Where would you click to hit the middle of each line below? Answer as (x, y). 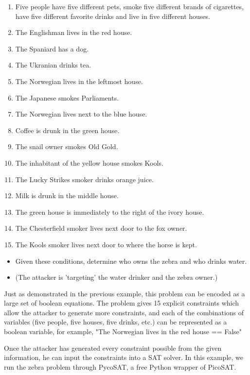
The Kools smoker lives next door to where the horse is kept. (106, 244)
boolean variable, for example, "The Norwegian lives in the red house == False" (123, 332)
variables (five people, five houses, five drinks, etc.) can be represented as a (116, 322)
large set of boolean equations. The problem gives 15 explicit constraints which (122, 303)
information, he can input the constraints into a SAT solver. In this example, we (124, 357)
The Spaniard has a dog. (52, 48)
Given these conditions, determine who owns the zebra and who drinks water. (131, 261)
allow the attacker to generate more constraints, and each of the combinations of (124, 312)
